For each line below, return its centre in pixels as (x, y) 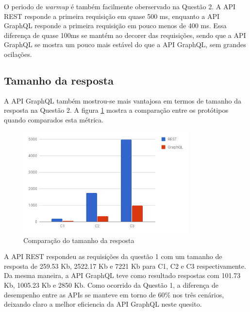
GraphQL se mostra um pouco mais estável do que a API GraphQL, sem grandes (125, 44)
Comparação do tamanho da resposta (79, 240)
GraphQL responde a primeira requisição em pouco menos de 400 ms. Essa (115, 26)
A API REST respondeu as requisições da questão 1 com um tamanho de (113, 256)
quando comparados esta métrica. (54, 119)
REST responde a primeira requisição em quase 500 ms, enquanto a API (112, 16)
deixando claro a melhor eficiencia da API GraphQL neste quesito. (103, 304)
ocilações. (18, 54)
